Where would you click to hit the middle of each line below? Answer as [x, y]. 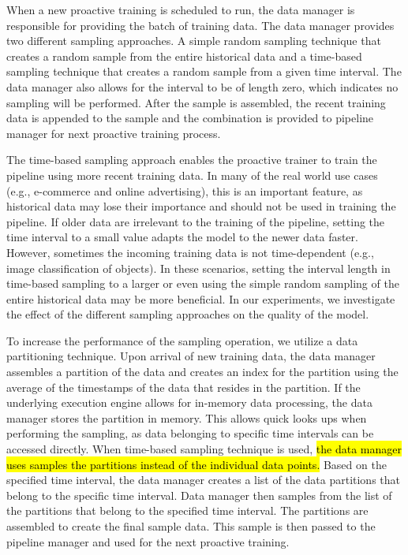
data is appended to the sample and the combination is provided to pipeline [190, 118]
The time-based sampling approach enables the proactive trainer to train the [192, 160]
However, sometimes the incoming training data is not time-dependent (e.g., [190, 252]
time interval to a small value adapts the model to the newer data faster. [182, 237]
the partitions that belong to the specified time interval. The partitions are [187, 510]
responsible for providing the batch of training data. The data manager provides [200, 25]
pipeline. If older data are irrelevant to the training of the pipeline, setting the [196, 221]
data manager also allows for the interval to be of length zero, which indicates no [202, 86]
